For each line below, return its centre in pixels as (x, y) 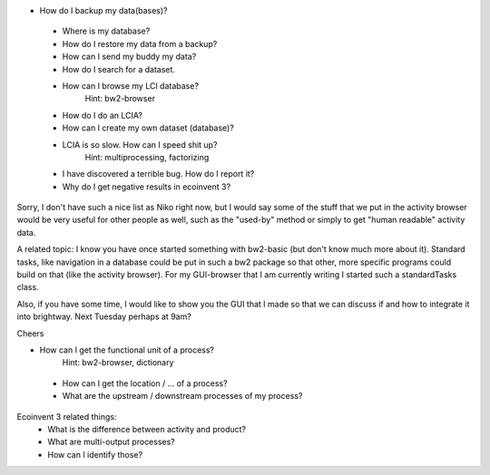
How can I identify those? (95, 454)
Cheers (30, 333)
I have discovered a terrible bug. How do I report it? (158, 174)
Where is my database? (106, 31)
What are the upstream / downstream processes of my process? (182, 396)
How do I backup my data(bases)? (103, 10)
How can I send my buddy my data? (129, 57)
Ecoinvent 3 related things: (67, 416)
